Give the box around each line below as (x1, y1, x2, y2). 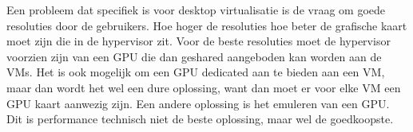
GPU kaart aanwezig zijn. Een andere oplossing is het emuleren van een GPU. (6, 95, 390, 111)
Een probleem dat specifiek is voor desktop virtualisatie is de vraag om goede (6, 2, 385, 17)
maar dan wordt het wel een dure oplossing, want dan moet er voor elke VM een (6, 79, 401, 95)
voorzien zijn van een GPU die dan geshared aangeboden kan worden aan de (6, 48, 382, 64)
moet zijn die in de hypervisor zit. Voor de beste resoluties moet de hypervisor (6, 33, 391, 49)
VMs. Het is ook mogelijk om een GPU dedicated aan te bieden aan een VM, (6, 64, 385, 80)
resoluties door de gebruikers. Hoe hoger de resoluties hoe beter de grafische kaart (6, 17, 407, 33)
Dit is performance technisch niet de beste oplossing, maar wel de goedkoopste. (6, 111, 394, 127)
